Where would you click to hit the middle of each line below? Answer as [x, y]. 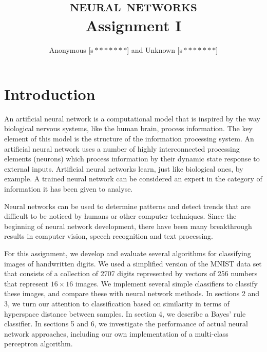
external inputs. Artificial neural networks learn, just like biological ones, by [124, 168]
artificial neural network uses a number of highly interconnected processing [122, 148]
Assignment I [133, 25]
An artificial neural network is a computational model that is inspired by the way [132, 118]
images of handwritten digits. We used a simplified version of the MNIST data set [133, 263]
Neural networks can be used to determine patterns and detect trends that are [128, 206]
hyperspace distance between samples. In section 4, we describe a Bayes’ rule [125, 313]
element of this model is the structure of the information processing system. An [129, 139]
